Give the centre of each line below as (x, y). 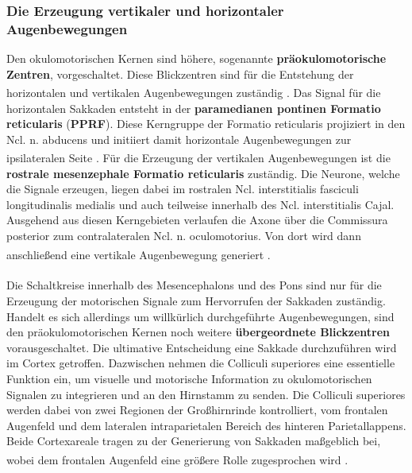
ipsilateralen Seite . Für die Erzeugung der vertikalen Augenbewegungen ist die (198, 158)
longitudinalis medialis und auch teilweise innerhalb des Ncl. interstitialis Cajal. (200, 204)
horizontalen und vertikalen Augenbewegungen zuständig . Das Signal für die (194, 92)
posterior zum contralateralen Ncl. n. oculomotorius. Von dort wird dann (184, 235)
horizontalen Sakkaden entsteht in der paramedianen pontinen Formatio (194, 108)
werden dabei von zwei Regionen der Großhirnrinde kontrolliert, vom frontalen (197, 410)
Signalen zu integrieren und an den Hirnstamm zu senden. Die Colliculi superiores (206, 394)
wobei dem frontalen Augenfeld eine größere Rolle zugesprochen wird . (177, 459)
